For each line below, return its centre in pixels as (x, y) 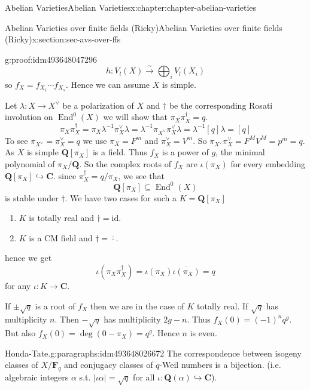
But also (20, 333)
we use (95, 140)
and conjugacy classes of (109, 365)
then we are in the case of (137, 305)
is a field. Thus (120, 152)
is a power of (185, 152)
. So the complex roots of (125, 163)
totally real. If (223, 305)
